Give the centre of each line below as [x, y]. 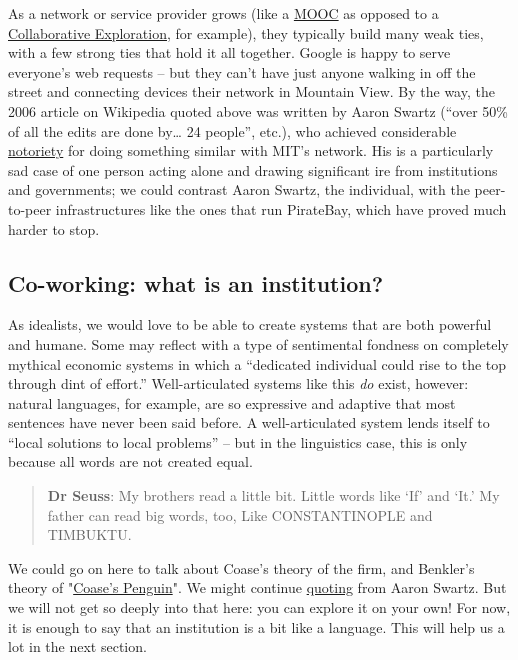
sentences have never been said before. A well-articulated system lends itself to [249, 422]
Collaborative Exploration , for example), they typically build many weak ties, [246, 32]
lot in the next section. [77, 646]
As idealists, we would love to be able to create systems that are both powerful [250, 324]
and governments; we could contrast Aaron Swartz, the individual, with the [239, 189]
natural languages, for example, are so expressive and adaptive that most [232, 402]
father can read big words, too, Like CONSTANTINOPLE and [240, 514]
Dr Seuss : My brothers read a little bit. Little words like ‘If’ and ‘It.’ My [273, 495]
